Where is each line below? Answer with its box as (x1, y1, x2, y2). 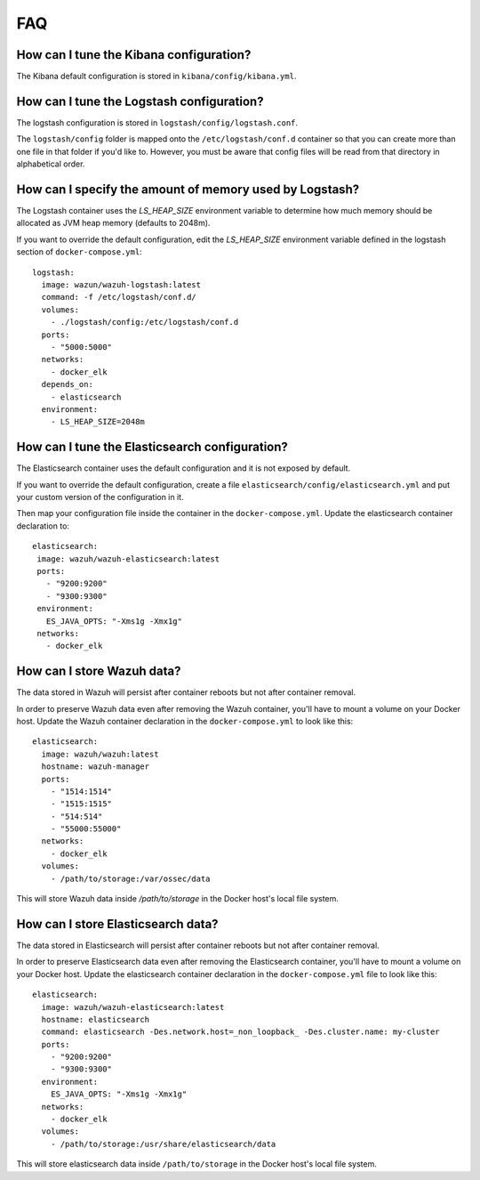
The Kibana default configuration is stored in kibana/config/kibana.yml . (16, 71, 297, 82)
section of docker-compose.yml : (16, 247, 142, 257)
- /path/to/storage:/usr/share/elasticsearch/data (50, 1139, 276, 1149)
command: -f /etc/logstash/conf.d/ (41, 292, 197, 303)
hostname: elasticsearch (41, 1014, 150, 1024)
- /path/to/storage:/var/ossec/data (50, 873, 211, 884)
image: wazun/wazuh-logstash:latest (41, 280, 202, 289)
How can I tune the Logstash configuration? (16, 93, 264, 109)
